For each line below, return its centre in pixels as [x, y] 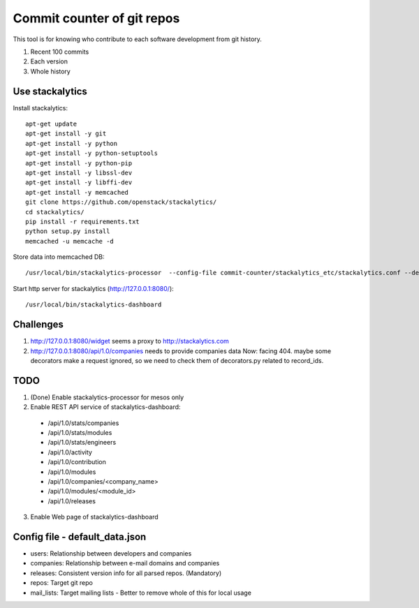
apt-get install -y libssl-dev [79, 172]
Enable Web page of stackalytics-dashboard [94, 517]
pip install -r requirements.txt [82, 221]
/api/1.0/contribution [77, 462]
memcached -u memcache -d [70, 241]
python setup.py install [68, 231]
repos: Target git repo [62, 583]
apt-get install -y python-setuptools [92, 153]
